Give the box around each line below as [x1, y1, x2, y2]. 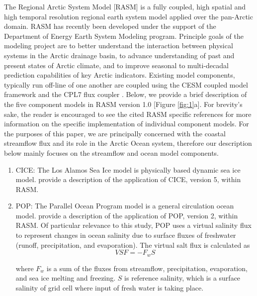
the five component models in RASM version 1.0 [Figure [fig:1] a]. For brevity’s [4, 99, 243, 109]
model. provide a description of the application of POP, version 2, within [15, 210, 238, 220]
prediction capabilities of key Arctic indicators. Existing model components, [4, 70, 235, 80]
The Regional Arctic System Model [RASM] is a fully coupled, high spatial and [4, 1, 246, 11]
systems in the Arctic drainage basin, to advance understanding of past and [4, 50, 235, 60]
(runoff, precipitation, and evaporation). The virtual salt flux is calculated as [15, 239, 250, 250]
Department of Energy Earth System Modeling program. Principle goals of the [4, 30, 244, 41]
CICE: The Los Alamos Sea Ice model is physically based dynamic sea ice [15, 164, 241, 175]
